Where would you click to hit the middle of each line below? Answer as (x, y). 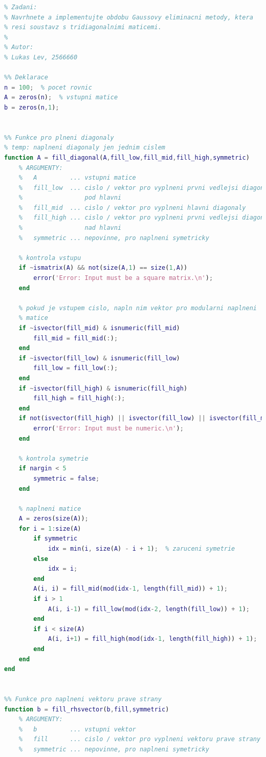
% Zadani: (21, 7)
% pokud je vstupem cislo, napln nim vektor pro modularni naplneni (138, 308)
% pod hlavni (70, 198)
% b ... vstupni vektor (77, 729)
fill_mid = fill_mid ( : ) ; (76, 338)
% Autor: (19, 47)
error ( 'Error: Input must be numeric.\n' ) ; (108, 428)
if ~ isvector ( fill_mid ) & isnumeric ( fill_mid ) (99, 328)
